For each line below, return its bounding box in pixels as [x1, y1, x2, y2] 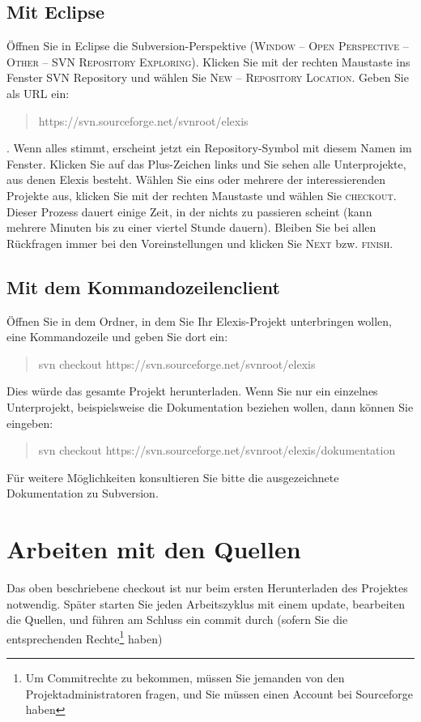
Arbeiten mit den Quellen [6, 532, 301, 566]
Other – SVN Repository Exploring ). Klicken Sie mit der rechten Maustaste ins [6, 53, 410, 70]
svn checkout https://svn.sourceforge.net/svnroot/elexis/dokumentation [38, 442, 396, 459]
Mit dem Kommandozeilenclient [6, 274, 280, 299]
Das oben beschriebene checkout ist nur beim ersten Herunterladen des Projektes [6, 579, 408, 596]
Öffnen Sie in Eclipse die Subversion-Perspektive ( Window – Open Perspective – [6, 37, 409, 54]
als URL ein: [6, 84, 70, 101]
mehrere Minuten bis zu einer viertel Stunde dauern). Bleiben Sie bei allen [6, 219, 376, 236]
